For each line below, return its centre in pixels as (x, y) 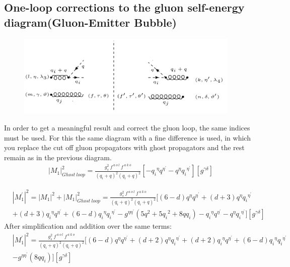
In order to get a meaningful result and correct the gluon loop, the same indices (127, 128)
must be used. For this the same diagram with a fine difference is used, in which (127, 137)
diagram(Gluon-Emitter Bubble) (90, 22)
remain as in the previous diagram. (58, 157)
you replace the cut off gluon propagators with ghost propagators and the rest (124, 147)
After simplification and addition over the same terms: (88, 226)
